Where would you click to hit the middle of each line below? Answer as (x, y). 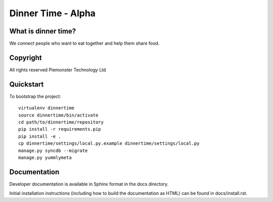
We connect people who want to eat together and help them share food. (84, 44)
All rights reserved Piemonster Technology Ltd (58, 70)
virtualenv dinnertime (47, 108)
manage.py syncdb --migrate (53, 150)
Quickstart (27, 84)
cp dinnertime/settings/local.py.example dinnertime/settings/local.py (109, 144)
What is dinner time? (43, 31)
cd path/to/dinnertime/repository (61, 122)
